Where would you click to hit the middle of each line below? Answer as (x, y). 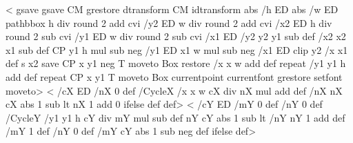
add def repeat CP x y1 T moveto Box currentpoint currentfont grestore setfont (174, 76)
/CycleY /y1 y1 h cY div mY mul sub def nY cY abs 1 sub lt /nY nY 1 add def (175, 117)
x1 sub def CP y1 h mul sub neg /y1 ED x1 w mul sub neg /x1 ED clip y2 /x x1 (177, 49)
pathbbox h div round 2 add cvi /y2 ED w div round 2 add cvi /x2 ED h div (169, 22)
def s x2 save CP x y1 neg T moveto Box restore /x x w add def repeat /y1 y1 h (176, 63)
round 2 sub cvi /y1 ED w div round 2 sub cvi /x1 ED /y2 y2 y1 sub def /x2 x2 (176, 36)
